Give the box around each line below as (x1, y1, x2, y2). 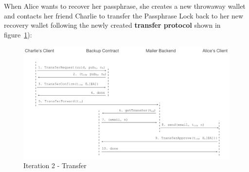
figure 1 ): (4, 29, 32, 39)
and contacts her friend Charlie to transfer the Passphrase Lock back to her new (4, 10, 244, 20)
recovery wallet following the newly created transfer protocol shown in (4, 20, 221, 30)
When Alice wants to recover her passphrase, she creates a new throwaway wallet (4, 1, 246, 11)
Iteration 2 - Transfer (23, 160, 87, 171)
